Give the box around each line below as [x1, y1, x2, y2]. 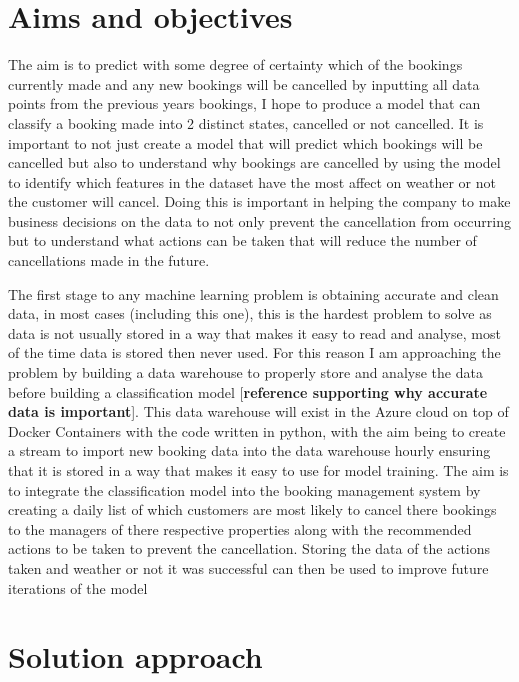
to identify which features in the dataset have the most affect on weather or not [8, 171, 496, 192]
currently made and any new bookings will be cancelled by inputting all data [8, 73, 480, 94]
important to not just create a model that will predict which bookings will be [8, 132, 483, 153]
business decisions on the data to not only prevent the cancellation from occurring [8, 210, 511, 231]
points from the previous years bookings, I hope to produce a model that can [8, 93, 481, 114]
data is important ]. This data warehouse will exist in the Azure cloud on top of [8, 401, 509, 422]
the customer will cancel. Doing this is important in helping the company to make [8, 191, 511, 212]
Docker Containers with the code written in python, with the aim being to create [8, 420, 506, 441]
